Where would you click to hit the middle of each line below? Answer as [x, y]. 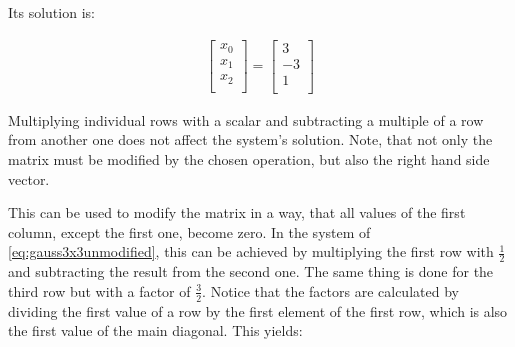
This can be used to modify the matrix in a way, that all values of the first [237, 212]
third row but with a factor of [99, 290]
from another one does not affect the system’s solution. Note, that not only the [250, 139]
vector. [29, 178]
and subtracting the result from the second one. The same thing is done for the [251, 271]
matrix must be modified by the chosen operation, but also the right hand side [249, 158]
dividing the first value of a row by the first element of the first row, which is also [258, 310]
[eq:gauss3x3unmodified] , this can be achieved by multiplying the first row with [251, 251]
